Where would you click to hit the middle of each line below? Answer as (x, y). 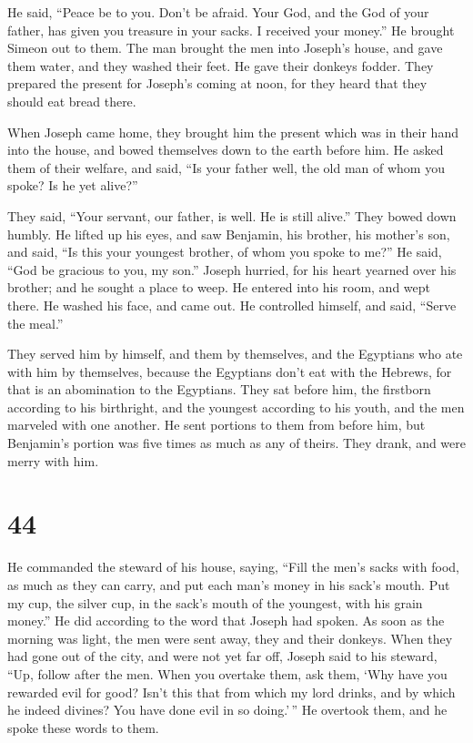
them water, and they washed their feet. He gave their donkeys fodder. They (221, 65)
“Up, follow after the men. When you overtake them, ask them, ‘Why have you (227, 673)
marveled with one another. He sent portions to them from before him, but (216, 425)
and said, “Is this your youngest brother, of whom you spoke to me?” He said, (225, 252)
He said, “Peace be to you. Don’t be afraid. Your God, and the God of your (218, 12)
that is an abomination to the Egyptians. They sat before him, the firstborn (219, 389)
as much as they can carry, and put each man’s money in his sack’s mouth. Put (229, 584)
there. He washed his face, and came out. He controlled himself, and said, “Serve (232, 305)
